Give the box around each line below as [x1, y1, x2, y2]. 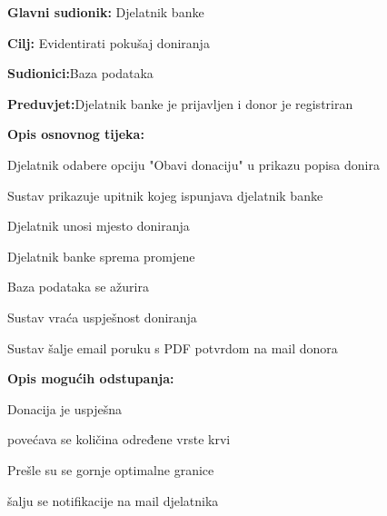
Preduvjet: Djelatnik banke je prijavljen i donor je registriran [7, 94, 353, 113]
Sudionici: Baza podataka [7, 64, 154, 83]
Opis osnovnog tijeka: [7, 124, 144, 144]
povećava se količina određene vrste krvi [7, 430, 231, 449]
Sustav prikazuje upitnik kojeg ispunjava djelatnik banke [7, 185, 323, 204]
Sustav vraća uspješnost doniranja [7, 307, 197, 326]
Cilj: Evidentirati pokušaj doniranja [7, 33, 210, 52]
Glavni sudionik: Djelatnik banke [7, 3, 204, 21]
